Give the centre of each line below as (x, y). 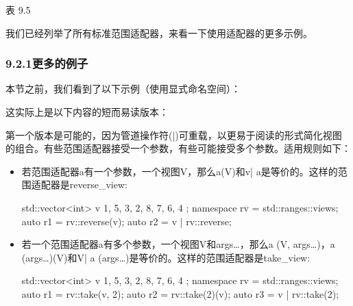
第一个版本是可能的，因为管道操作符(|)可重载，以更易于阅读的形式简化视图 (174, 135)
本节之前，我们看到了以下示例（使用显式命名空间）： (123, 89)
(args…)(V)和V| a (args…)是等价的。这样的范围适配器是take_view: (166, 257)
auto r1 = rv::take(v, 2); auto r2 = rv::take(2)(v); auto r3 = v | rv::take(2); (180, 293)
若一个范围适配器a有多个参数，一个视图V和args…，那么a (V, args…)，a (178, 244)
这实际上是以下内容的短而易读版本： (87, 112)
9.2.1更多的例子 (47, 63)
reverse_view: (98, 184)
